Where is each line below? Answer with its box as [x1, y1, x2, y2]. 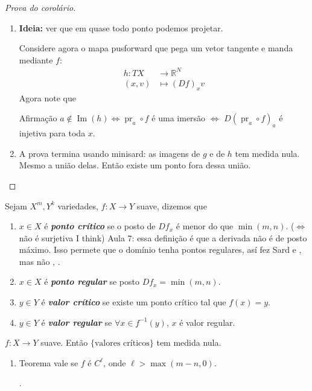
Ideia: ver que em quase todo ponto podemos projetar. [19, 21, 223, 34]
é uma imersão [151, 112, 206, 124]
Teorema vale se [19, 356, 78, 369]
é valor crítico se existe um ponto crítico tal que [41, 296, 226, 308]
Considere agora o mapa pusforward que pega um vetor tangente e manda [19, 42, 293, 54]
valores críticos [94, 339, 150, 348]
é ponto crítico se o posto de [44, 220, 156, 232]
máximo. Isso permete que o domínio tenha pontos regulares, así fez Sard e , [19, 243, 302, 256]
